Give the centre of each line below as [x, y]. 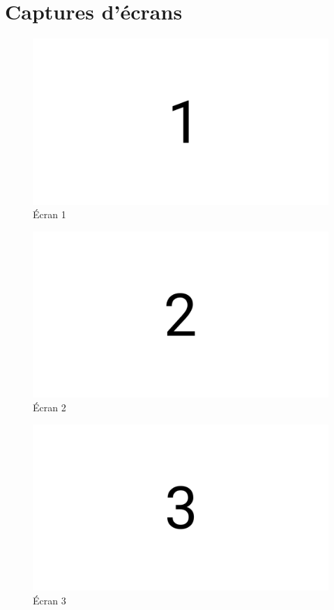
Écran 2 [50, 407]
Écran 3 [50, 600]
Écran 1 [50, 214]
